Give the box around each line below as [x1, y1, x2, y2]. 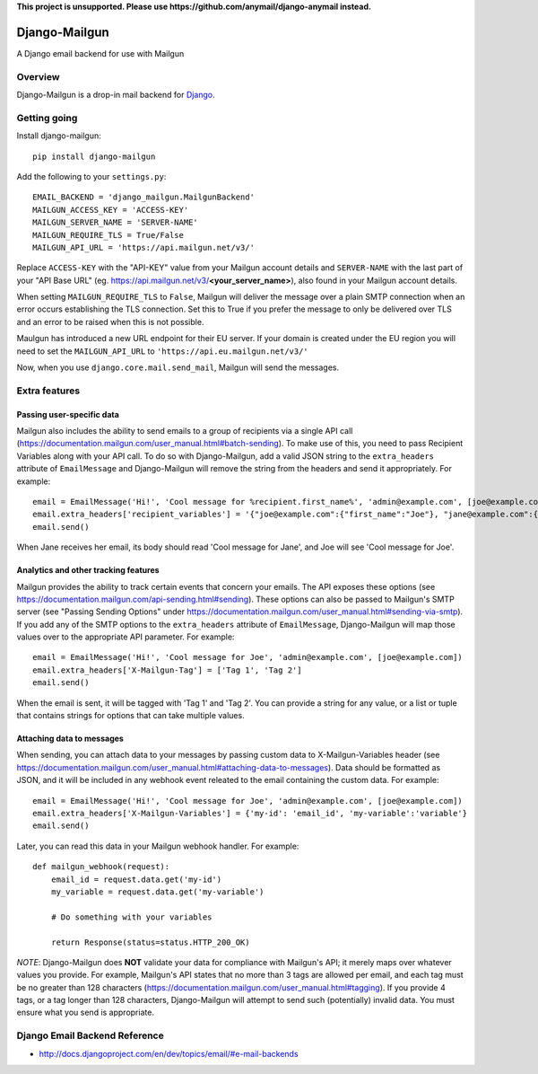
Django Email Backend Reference [16, 1029, 165, 1042]
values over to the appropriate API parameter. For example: [16, 631, 235, 642]
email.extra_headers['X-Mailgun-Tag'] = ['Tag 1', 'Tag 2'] [32, 665, 302, 675]
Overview [16, 70, 60, 83]
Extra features [16, 384, 81, 397]
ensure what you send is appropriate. [16, 1007, 154, 1018]
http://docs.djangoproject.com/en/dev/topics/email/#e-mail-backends [39, 1048, 299, 1059]
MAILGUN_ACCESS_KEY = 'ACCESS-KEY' [32, 205, 189, 215]
